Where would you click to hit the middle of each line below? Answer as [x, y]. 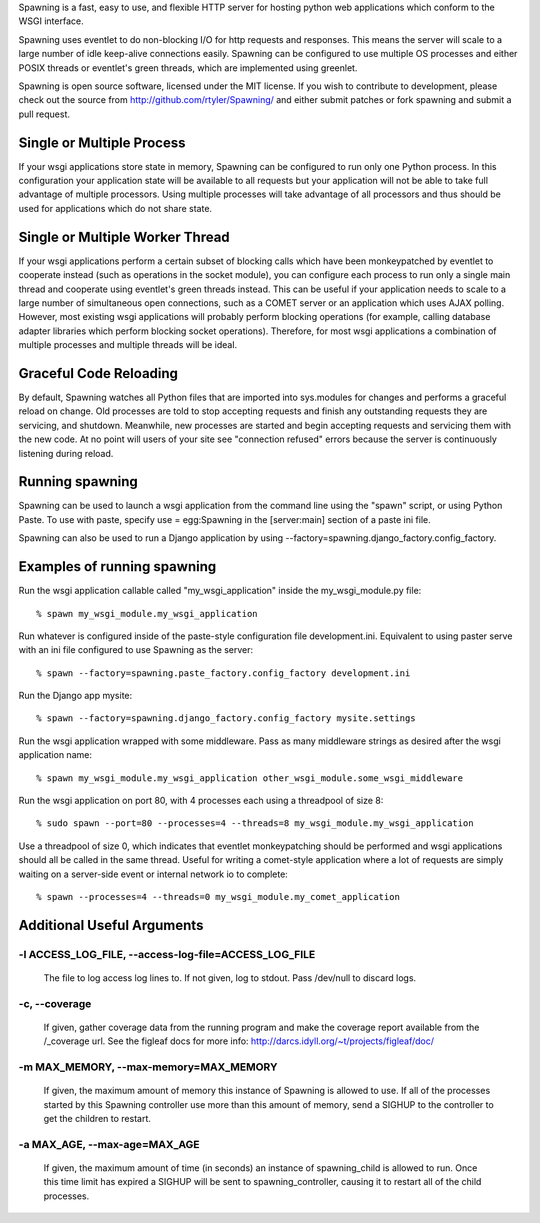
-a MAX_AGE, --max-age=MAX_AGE [109, 1144]
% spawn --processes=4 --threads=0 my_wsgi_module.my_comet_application [218, 896]
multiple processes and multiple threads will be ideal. [128, 345]
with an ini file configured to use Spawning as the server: [136, 650]
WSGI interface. [51, 21]
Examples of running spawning [117, 566]
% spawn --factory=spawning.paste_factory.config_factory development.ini [223, 673]
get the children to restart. [97, 1119]
